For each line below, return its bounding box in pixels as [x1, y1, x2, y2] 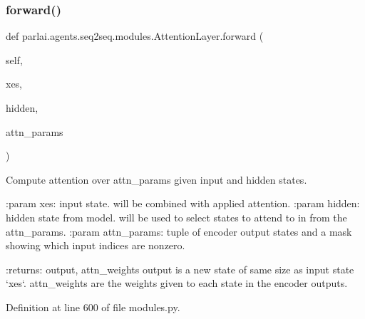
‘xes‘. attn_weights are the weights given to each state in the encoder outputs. [6, 276, 348, 291]
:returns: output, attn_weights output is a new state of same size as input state [6, 261, 354, 276]
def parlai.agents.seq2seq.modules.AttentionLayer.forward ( [6, 28, 264, 43]
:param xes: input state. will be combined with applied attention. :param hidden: [6, 196, 360, 211]
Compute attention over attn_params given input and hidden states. [6, 172, 307, 187]
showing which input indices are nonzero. [6, 238, 185, 253]
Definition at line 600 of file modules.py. [6, 299, 180, 314]
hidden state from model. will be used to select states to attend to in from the [6, 209, 347, 224]
